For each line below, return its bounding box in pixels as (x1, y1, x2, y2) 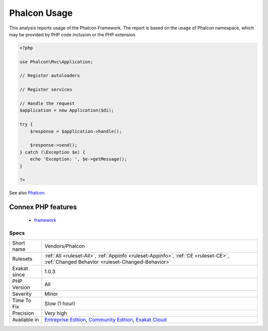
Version (12, 284, 30, 291)
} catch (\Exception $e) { (19, 149, 85, 155)
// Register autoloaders (19, 73, 80, 79)
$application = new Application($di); (19, 107, 114, 113)
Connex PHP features (9, 203, 77, 211)
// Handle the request (19, 101, 75, 106)
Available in (12, 316, 39, 323)
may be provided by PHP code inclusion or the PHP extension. (9, 31, 136, 37)
